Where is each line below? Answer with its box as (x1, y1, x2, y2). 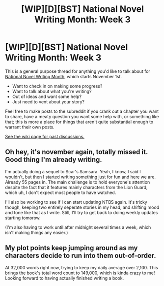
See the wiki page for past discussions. (5, 133, 85, 139)
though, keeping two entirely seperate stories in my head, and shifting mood (5, 204, 160, 210)
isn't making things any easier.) (5, 229, 68, 235)
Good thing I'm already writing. (5, 156, 102, 164)
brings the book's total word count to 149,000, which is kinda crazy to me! (5, 270, 155, 276)
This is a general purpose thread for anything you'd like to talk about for (5, 68, 151, 74)
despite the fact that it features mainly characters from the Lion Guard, (5, 184, 148, 190)
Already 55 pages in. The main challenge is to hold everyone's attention (5, 179, 150, 185)
